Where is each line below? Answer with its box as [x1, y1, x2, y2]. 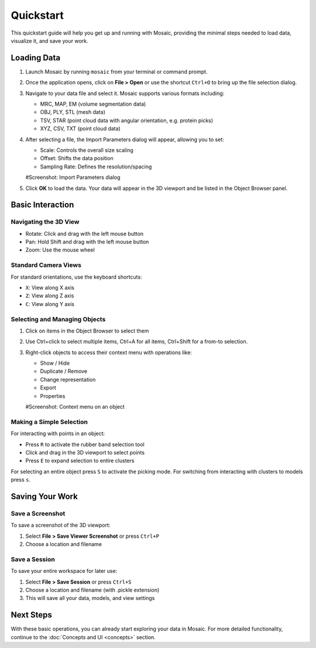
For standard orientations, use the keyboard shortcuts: [11, 273, 143, 280]
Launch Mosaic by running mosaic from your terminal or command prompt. [25, 68, 208, 75]
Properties [40, 392, 66, 399]
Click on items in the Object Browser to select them [25, 327, 149, 334]
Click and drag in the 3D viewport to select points [25, 449, 145, 456]
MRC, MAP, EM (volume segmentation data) [40, 100, 146, 108]
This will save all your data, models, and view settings [25, 595, 155, 602]
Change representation [40, 376, 96, 383]
